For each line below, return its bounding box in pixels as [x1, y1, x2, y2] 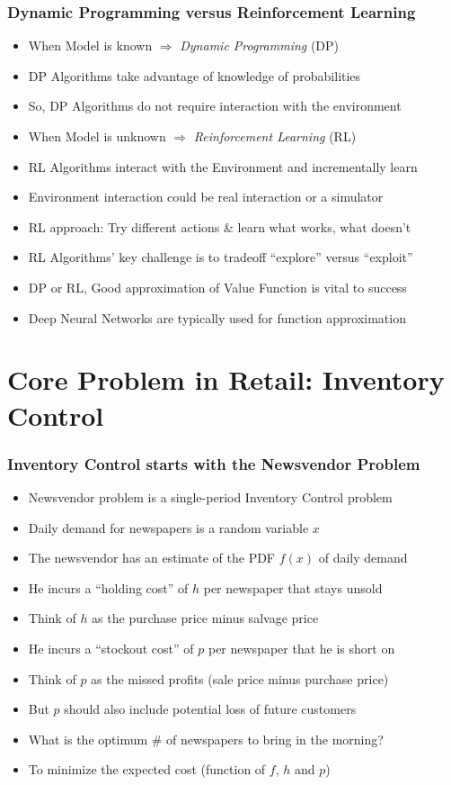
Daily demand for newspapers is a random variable [28, 518, 309, 537]
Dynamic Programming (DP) [180, 36, 340, 55]
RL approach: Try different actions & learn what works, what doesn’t [28, 217, 411, 236]
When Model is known [28, 36, 153, 55]
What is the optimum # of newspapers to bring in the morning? [28, 729, 384, 748]
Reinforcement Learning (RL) [193, 127, 357, 145]
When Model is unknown [28, 127, 166, 145]
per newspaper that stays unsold [203, 578, 383, 597]
